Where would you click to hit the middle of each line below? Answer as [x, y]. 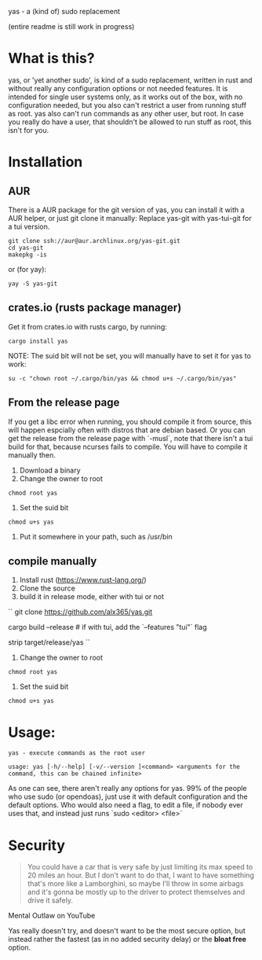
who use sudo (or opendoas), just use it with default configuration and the [128, 796]
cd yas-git [26, 248]
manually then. [32, 454]
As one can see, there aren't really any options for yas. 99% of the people [127, 789]
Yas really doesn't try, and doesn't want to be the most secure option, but [127, 931]
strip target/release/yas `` [49, 642]
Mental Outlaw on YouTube [52, 916]
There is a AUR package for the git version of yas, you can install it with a [126, 210]
